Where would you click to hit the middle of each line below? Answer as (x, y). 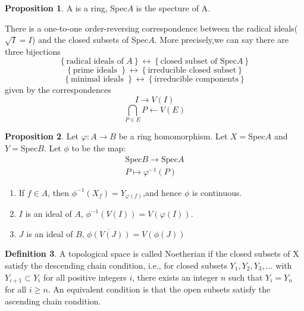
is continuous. (217, 192)
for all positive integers (85, 277)
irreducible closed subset (192, 71)
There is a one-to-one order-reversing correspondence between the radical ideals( (151, 28)
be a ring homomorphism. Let (173, 136)
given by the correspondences (58, 90)
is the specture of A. (173, 8)
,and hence (162, 192)
